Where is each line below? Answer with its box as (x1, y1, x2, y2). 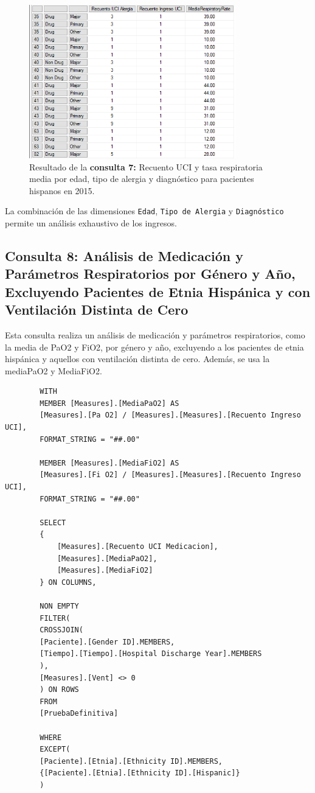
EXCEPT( (40, 745, 71, 754)
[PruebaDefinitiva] (40, 709, 119, 718)
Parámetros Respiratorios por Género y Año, (5, 264, 296, 283)
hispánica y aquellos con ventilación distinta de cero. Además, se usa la (5, 352, 270, 365)
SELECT (40, 518, 66, 527)
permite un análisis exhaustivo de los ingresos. (5, 216, 177, 229)
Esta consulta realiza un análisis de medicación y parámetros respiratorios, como (5, 328, 305, 341)
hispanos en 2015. (29, 184, 95, 197)
